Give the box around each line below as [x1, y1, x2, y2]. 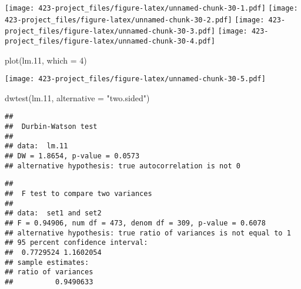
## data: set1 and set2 [5, 209, 102, 218]
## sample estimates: [5, 258, 89, 267]
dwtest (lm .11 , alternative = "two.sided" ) [5, 91, 150, 104]
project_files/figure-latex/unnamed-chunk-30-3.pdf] [5, 27, 215, 36]
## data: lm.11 [5, 142, 68, 151]
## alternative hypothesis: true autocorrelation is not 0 [5, 161, 240, 170]
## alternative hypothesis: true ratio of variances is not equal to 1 [5, 228, 291, 237]
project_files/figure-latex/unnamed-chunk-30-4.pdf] [5, 36, 215, 45]
